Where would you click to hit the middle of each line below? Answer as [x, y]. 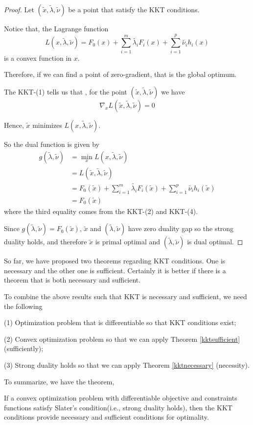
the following [23, 306]
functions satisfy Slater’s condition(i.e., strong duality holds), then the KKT [118, 407]
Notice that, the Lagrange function [56, 28]
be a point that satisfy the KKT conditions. [134, 9]
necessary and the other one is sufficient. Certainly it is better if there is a [115, 270]
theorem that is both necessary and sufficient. [72, 280]
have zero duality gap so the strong [181, 228]
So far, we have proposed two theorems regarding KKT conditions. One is [115, 261]
